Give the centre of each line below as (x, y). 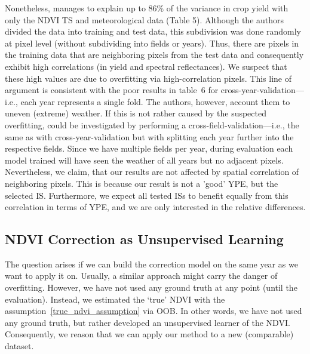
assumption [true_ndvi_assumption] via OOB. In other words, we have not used (154, 311)
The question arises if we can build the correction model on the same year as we (151, 264)
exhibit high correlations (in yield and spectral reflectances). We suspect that (146, 66)
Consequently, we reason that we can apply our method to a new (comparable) (149, 334)
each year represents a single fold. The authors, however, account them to (155, 101)
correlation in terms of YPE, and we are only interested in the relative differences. (155, 207)
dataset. (19, 346)
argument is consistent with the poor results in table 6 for (112, 90)
